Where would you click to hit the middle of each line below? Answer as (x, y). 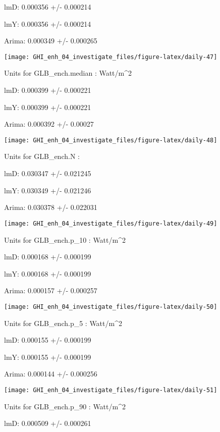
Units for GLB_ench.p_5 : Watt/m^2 (63, 323)
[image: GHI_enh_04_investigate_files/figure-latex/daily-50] (111, 307)
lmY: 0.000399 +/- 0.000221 (48, 107)
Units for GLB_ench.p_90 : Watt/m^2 (65, 406)
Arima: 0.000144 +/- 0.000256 (51, 374)
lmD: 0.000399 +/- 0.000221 (48, 90)
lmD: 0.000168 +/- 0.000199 (48, 257)
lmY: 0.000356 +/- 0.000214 (48, 23)
